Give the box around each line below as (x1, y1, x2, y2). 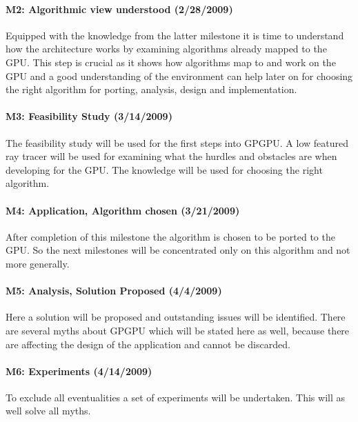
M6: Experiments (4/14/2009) (6, 363, 152, 378)
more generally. (6, 256, 70, 270)
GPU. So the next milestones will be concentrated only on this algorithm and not (6, 243, 350, 257)
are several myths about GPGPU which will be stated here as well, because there (6, 323, 350, 337)
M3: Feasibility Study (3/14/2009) (6, 109, 172, 123)
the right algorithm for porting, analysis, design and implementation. (6, 82, 297, 97)
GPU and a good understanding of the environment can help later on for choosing (6, 68, 353, 83)
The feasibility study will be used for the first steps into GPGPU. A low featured (6, 135, 349, 150)
